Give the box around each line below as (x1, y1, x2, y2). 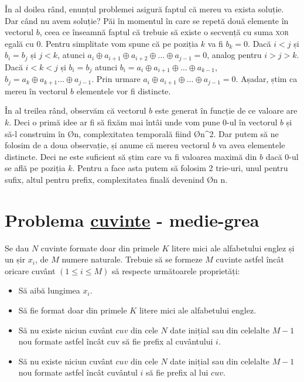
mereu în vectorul (5, 84, 68, 97)
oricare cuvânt (5, 264, 56, 277)
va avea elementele (218, 139, 285, 151)
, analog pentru (207, 49, 262, 61)
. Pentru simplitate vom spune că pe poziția (40, 37, 199, 49)
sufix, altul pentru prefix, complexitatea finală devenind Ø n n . (5, 173, 228, 185)
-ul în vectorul (227, 115, 278, 128)
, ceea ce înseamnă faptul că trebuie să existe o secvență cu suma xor (39, 26, 289, 38)
